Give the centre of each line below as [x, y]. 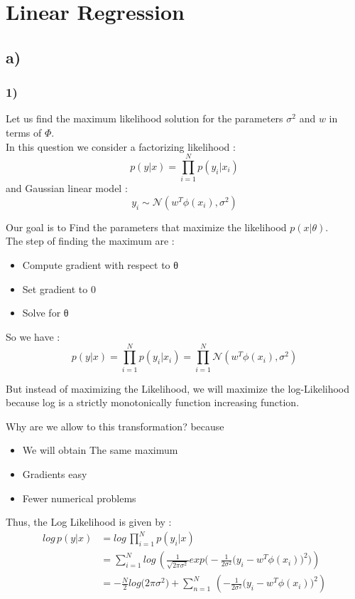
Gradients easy [55, 473]
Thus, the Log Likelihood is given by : [89, 522]
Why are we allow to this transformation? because [115, 426]
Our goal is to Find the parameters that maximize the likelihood [146, 227]
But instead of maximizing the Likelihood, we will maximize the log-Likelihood [178, 388]
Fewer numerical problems [79, 498]
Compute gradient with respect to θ [100, 265]
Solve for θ [45, 313]
